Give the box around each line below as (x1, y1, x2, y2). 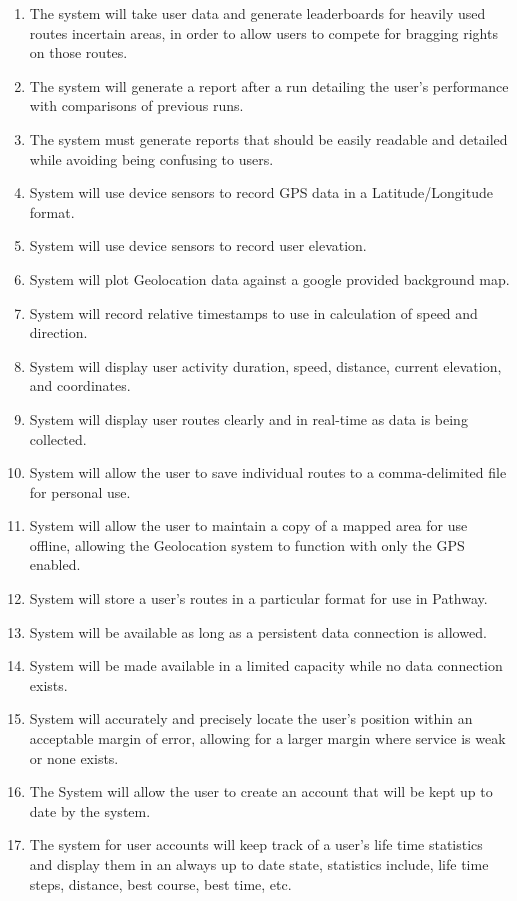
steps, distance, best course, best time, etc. (29, 873, 292, 894)
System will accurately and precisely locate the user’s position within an (29, 708, 473, 729)
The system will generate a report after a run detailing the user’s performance (29, 75, 509, 96)
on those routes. (29, 42, 128, 63)
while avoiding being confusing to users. (29, 148, 274, 169)
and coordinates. (29, 375, 131, 396)
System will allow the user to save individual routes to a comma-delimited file (29, 462, 507, 483)
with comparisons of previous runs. (29, 95, 244, 116)
